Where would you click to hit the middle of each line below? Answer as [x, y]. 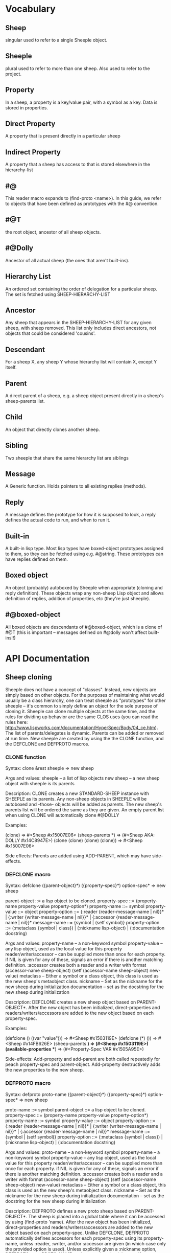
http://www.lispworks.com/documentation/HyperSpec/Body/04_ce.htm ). [82, 727]
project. [14, 74]
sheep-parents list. [25, 401]
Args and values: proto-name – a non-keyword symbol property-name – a [83, 1152]
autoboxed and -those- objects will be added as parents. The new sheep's [84, 804]
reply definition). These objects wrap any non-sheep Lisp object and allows [85, 593]
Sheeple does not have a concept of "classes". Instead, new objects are [81, 689]
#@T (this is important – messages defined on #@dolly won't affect [76, 632]
